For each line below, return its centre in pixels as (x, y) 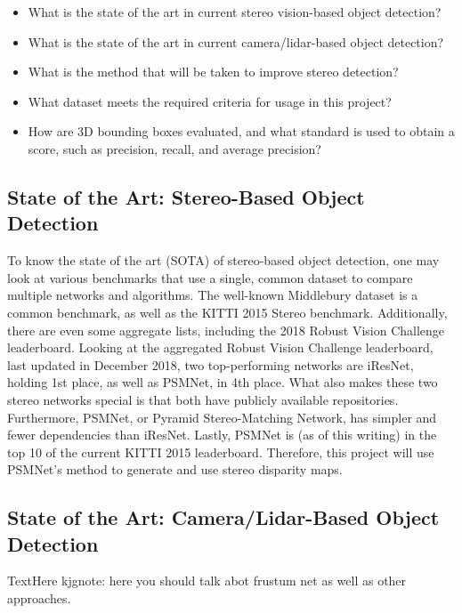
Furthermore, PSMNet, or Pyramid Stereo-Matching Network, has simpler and (222, 417)
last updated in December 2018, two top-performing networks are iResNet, (211, 364)
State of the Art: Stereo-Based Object (186, 196)
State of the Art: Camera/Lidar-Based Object (223, 517)
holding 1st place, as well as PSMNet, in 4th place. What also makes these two (223, 382)
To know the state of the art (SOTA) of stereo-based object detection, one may (223, 260)
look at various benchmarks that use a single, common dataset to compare (210, 277)
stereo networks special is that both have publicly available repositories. (203, 399)
